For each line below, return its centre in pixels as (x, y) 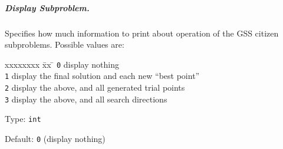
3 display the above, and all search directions (86, 99)
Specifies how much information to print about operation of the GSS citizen (142, 33)
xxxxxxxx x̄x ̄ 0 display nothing (62, 64)
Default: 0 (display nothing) (55, 139)
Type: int (23, 119)
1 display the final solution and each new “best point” (102, 76)
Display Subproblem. (47, 7)
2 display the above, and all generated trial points (95, 87)
